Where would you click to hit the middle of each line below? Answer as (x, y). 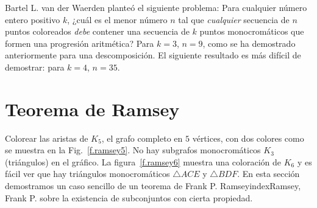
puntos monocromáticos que (252, 31)
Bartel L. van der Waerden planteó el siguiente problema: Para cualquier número (156, 7)
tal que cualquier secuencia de (234, 19)
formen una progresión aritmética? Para (80, 43)
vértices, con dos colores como (248, 138)
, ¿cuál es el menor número (117, 19)
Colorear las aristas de (47, 138)
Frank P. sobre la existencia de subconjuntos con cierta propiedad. (129, 197)
